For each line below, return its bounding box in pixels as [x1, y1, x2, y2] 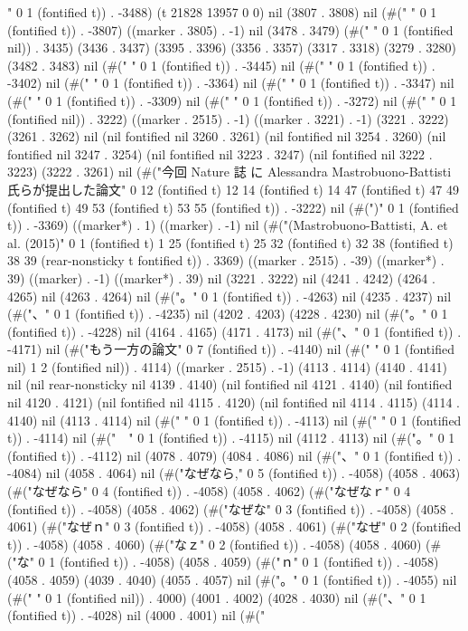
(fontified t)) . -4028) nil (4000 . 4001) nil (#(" [7, 606, 266, 625]
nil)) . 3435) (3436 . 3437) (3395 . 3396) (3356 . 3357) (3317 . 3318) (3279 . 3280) [7, 38, 456, 57]
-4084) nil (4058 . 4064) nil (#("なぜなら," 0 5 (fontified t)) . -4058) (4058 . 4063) [7, 464, 461, 483]
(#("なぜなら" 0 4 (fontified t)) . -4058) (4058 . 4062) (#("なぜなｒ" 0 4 [7, 482, 411, 501]
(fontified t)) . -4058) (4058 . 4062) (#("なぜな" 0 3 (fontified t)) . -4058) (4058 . [7, 499, 454, 518]
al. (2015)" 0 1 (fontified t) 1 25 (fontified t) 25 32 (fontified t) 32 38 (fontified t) [7, 233, 454, 252]
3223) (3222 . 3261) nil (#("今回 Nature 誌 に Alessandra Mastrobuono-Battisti [7, 162, 452, 181]
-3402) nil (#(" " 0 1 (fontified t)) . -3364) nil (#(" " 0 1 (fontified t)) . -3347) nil [7, 73, 454, 92]
